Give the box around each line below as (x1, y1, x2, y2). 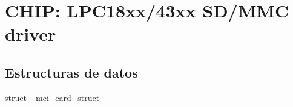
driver (5, 22, 56, 46)
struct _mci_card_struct (5, 91, 100, 103)
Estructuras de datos (5, 63, 138, 81)
